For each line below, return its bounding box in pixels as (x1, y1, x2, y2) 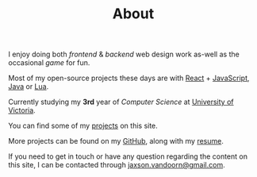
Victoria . (8, 106, 36, 115)
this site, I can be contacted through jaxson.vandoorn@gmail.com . (8, 160, 225, 170)
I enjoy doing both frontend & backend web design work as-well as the (8, 49, 240, 60)
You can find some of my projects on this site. (8, 121, 159, 131)
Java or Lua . (8, 82, 49, 91)
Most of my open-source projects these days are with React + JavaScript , (8, 73, 250, 83)
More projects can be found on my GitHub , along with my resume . (8, 137, 224, 146)
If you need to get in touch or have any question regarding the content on (8, 152, 248, 161)
